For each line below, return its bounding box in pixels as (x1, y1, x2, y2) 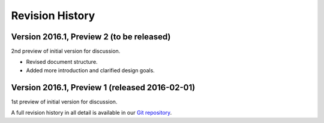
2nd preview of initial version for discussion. (11, 48, 121, 55)
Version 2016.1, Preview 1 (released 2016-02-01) (11, 82, 196, 93)
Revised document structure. (26, 59, 98, 66)
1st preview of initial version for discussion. (11, 98, 118, 105)
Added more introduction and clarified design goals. (26, 66, 155, 74)
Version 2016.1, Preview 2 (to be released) (11, 32, 171, 42)
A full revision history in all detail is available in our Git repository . (11, 109, 172, 116)
